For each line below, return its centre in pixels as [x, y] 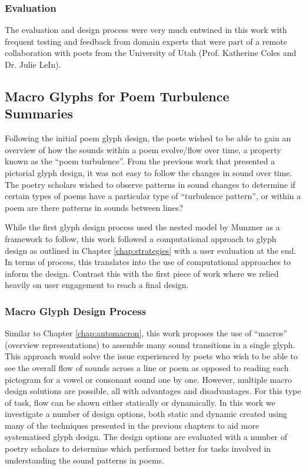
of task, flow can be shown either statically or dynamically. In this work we [140, 402]
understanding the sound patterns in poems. [85, 460]
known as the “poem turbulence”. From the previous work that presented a [140, 161]
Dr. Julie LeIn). [33, 64]
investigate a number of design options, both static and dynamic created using [146, 414]
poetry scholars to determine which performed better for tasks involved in [138, 449]
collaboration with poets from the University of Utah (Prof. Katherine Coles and [151, 53]
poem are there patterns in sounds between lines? [94, 207]
